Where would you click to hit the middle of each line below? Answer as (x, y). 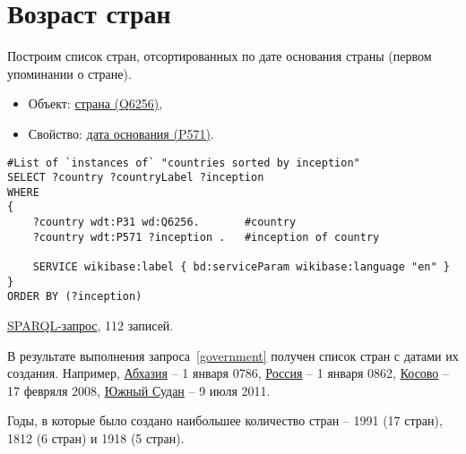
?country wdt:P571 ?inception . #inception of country (206, 237)
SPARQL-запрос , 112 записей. (91, 326)
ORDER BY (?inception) (75, 297)
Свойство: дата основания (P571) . (121, 133)
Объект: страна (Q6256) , (95, 103)
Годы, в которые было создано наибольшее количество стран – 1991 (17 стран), (225, 420)
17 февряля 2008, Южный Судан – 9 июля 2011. (139, 390)
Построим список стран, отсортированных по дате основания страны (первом (220, 56)
